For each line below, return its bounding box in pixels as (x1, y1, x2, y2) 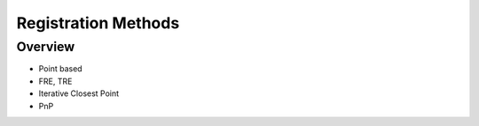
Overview (16, 39, 75, 55)
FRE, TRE (38, 76, 73, 86)
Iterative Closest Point (38, 88, 120, 99)
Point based (38, 63, 83, 74)
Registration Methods (16, 13, 180, 33)
